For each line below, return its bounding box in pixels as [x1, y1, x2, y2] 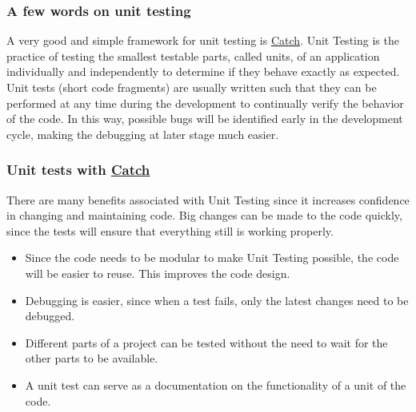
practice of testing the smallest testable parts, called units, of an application [6, 47, 380, 64]
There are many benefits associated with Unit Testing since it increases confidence [6, 191, 410, 208]
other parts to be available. [25, 350, 158, 366]
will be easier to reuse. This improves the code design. [25, 264, 290, 281]
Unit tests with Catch [6, 160, 150, 180]
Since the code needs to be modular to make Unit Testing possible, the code [25, 249, 399, 266]
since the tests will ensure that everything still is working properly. [6, 222, 334, 239]
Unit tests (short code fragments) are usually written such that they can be [6, 79, 377, 95]
